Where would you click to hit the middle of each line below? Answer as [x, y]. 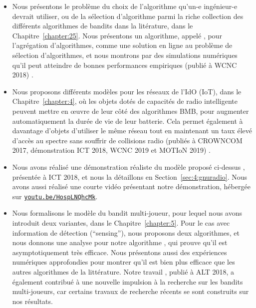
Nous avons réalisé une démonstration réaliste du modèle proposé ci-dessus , [128, 166]
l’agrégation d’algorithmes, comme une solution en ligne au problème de [122, 45]
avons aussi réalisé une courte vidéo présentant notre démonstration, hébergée [131, 186]
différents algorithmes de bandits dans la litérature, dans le [103, 26]
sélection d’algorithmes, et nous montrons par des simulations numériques [125, 55]
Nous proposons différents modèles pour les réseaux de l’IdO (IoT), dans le [127, 91]
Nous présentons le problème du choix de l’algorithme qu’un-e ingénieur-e [125, 6]
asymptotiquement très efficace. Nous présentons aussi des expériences [120, 252]
